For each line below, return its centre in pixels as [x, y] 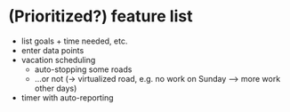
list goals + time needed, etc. [74, 41]
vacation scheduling [58, 60]
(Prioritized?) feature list [101, 16]
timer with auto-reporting [67, 97]
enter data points [52, 50]
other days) [56, 88]
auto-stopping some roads [83, 69]
